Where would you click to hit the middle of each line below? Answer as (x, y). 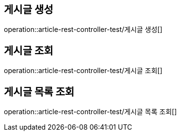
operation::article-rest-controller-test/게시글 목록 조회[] (90, 112)
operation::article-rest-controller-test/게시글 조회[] (83, 71)
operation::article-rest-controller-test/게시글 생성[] (83, 30)
